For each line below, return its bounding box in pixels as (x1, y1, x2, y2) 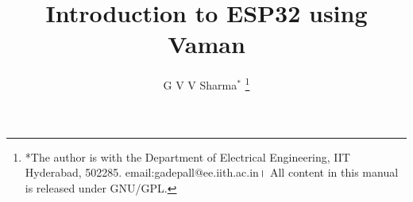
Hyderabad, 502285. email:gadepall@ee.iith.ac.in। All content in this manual (25, 164, 399, 181)
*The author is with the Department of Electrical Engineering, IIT (25, 148, 350, 165)
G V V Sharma (163, 76, 237, 93)
